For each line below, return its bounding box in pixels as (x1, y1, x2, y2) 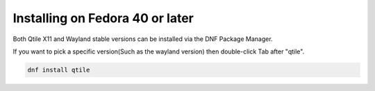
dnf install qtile (27, 66, 90, 74)
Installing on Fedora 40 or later (12, 10, 194, 26)
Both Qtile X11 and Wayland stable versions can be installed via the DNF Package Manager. (12, 35, 274, 43)
